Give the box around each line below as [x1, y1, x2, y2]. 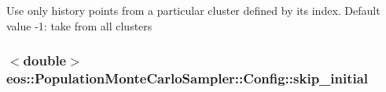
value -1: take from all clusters [6, 17, 153, 34]
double [23, 51, 67, 70]
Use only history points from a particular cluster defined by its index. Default [6, 2, 380, 18]
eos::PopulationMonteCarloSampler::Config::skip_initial [6, 69, 369, 88]
